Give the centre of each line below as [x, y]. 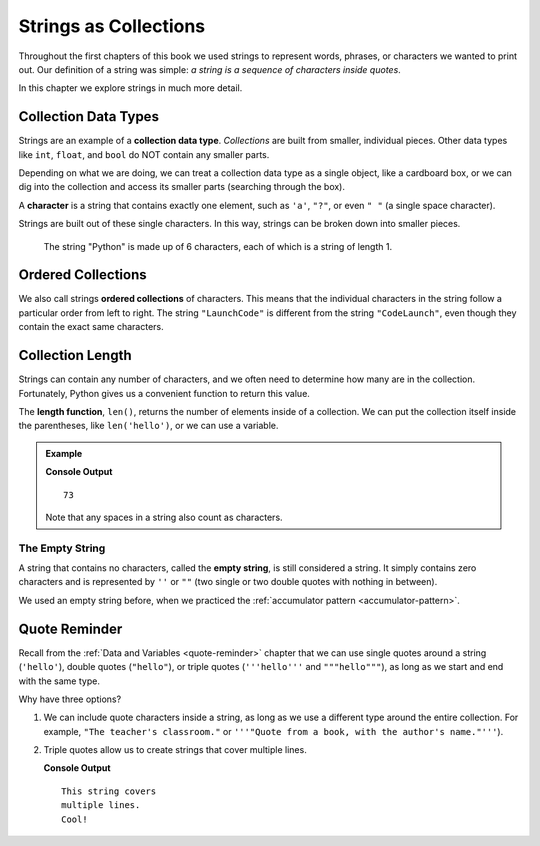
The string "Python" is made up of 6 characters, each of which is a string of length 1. [218, 246]
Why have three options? [70, 699]
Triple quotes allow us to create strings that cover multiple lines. [175, 750]
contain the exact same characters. [91, 327]
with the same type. [59, 681]
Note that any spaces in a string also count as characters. [164, 517]
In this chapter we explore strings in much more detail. [130, 88]
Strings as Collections [112, 26]
